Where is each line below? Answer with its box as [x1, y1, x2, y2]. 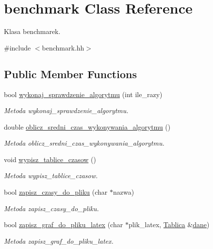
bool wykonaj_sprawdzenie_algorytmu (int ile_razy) [4, 89, 163, 99]
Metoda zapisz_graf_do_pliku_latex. [4, 235, 114, 246]
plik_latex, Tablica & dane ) [128, 219, 210, 230]
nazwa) [113, 187, 134, 197]
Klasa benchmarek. [4, 26, 61, 36]
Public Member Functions [4, 66, 137, 81]
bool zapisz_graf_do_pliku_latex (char [4, 219, 123, 230]
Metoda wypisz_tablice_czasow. [4, 170, 98, 181]
